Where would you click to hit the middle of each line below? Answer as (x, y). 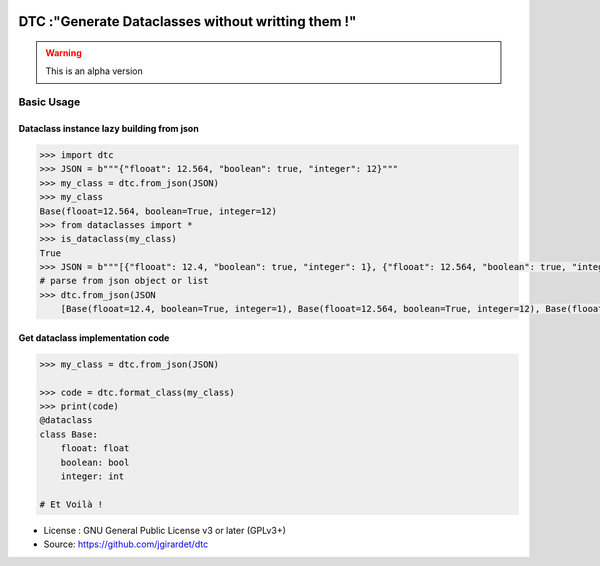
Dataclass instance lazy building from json (108, 128)
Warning (63, 53)
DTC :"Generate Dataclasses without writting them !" (187, 21)
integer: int (92, 476)
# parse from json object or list (124, 281)
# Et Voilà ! (71, 504)
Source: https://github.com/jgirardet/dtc (126, 544)
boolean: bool (95, 462)
